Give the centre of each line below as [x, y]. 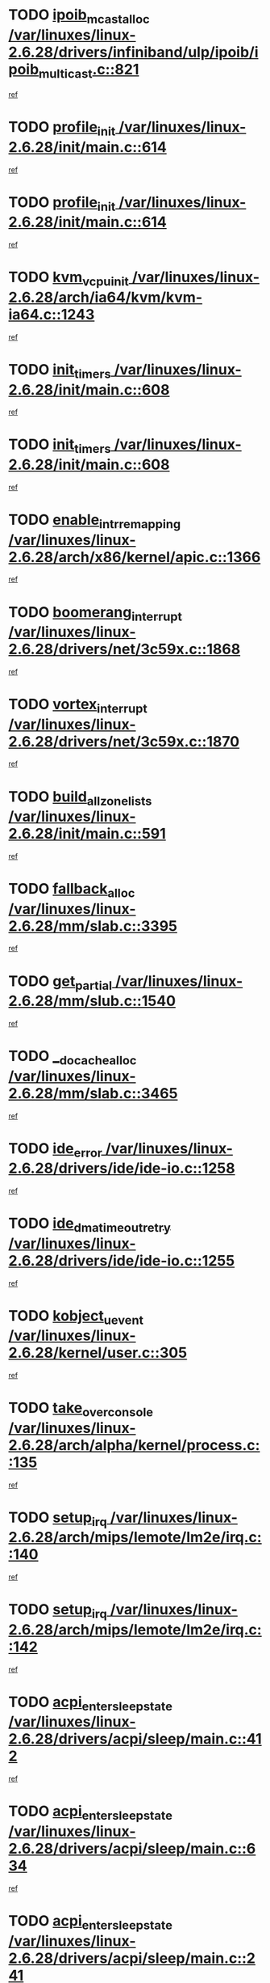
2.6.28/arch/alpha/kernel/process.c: [134, 1445]
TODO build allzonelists [80, 798]
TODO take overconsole [81, 1410]
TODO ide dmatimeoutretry [89, 1225]
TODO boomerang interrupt [96, 613]
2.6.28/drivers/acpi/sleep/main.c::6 [132, 1849]
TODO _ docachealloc [73, 1058]
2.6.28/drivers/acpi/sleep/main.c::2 [132, 1958]
